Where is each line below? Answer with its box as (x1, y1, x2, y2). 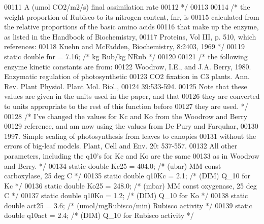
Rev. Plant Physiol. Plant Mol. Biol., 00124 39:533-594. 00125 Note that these (4, 81, 247, 91)
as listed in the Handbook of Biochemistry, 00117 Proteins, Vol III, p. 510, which (4, 31, 256, 42)
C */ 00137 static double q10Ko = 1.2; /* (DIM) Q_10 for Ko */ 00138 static (4, 190, 248, 201)
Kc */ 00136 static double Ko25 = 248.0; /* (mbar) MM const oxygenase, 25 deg (4, 180, 257, 191)
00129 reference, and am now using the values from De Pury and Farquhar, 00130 (4, 121, 258, 131)
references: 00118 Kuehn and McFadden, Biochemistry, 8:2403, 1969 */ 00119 (4, 41, 245, 52)
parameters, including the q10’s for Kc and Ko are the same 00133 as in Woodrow (4, 150, 259, 161)
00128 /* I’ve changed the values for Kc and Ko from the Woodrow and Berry (4, 110, 248, 121)
